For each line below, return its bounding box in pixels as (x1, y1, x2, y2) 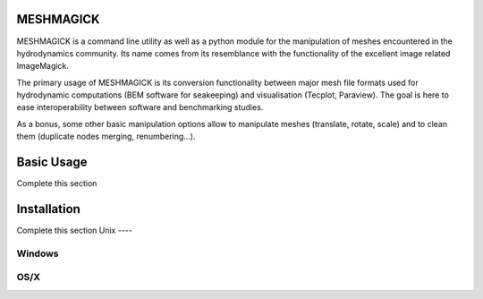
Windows (16, 247, 59, 260)
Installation (16, 201, 80, 217)
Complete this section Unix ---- (16, 225, 133, 236)
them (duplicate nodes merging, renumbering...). (16, 131, 196, 142)
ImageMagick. (16, 61, 69, 72)
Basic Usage (16, 155, 88, 170)
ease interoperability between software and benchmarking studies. (16, 102, 264, 113)
